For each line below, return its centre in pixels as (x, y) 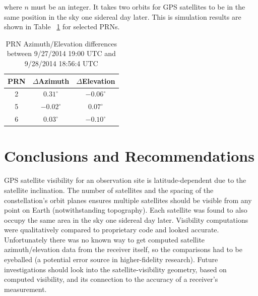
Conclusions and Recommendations (129, 156)
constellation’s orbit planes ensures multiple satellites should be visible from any (128, 200)
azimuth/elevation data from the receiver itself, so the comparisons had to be (123, 249)
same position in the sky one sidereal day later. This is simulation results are (123, 16)
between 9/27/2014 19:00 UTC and (61, 53)
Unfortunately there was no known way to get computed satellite (105, 239)
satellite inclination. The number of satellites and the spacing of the (109, 190)
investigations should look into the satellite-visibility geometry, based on (115, 269)
